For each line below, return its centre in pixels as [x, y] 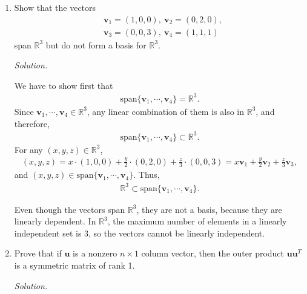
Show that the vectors [55, 7]
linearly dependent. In [55, 221]
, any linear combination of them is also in [166, 111]
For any [28, 149]
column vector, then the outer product [213, 253]
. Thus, [147, 175]
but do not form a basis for [96, 44]
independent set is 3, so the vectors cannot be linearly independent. [140, 233]
